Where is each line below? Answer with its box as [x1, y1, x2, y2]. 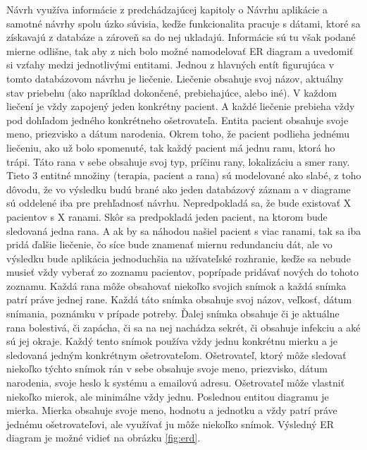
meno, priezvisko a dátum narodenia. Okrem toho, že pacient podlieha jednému [6, 126, 350, 141]
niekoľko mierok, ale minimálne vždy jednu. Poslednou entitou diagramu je [6, 389, 329, 403]
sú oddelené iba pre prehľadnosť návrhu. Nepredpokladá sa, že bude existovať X [6, 195, 352, 210]
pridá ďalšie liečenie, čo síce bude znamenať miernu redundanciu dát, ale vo [6, 237, 332, 252]
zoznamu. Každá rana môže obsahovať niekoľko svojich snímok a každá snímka [6, 278, 347, 293]
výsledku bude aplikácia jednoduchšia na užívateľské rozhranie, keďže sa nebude [6, 250, 351, 265]
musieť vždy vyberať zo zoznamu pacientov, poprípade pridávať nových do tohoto [6, 264, 359, 279]
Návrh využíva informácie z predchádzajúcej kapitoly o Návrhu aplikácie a [6, 2, 328, 16]
